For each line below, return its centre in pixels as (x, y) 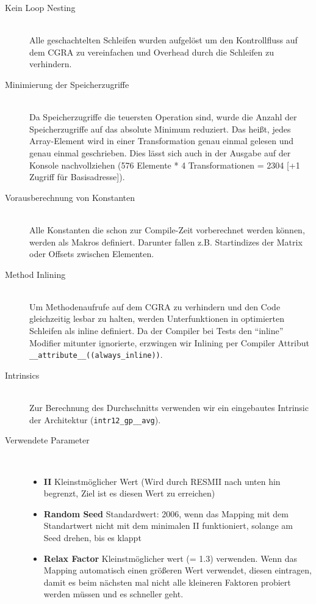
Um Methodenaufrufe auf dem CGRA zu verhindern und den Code (155, 306)
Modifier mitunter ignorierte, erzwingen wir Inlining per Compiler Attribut (169, 342)
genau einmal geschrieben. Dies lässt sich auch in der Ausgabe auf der (160, 152)
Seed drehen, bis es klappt (92, 537)
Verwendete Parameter (47, 440)
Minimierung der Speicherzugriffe (67, 84)
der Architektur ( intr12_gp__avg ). (95, 419)
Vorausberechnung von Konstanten (70, 197)
